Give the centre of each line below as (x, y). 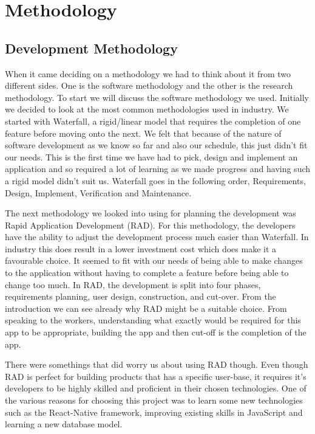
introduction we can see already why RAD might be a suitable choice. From (146, 308)
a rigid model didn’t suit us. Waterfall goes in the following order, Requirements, (155, 180)
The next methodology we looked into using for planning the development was (151, 213)
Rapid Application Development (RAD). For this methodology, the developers (150, 225)
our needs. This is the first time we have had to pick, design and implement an (151, 157)
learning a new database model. (64, 424)
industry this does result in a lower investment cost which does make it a (141, 248)
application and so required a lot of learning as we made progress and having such (158, 169)
